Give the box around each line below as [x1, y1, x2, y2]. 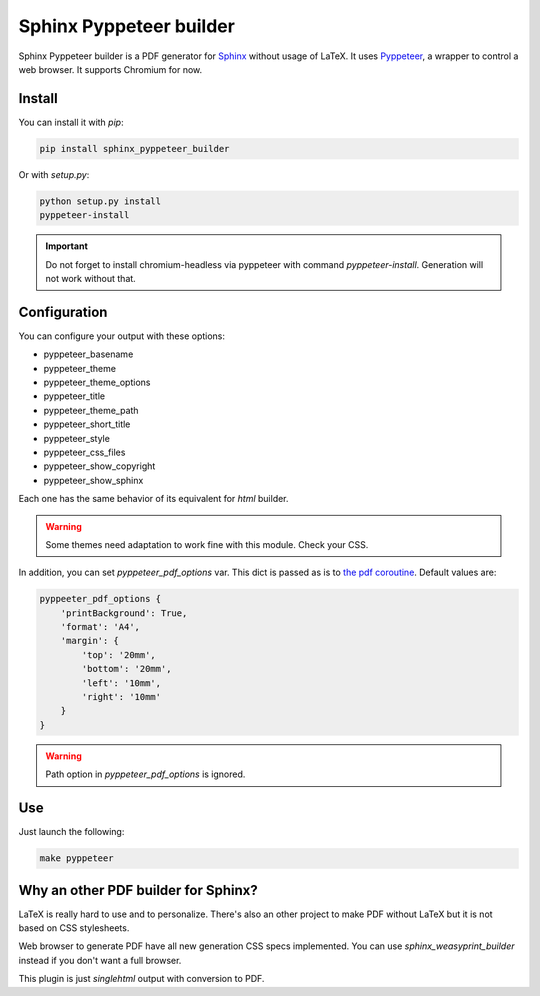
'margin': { [60, 635, 120, 647]
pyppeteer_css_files [43, 446, 126, 458]
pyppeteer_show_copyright [43, 460, 156, 472]
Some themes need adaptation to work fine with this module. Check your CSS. [45, 538, 369, 550]
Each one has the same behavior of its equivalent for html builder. [18, 493, 289, 505]
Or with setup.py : [18, 168, 90, 180]
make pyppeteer [39, 853, 114, 864]
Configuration [18, 303, 108, 320]
